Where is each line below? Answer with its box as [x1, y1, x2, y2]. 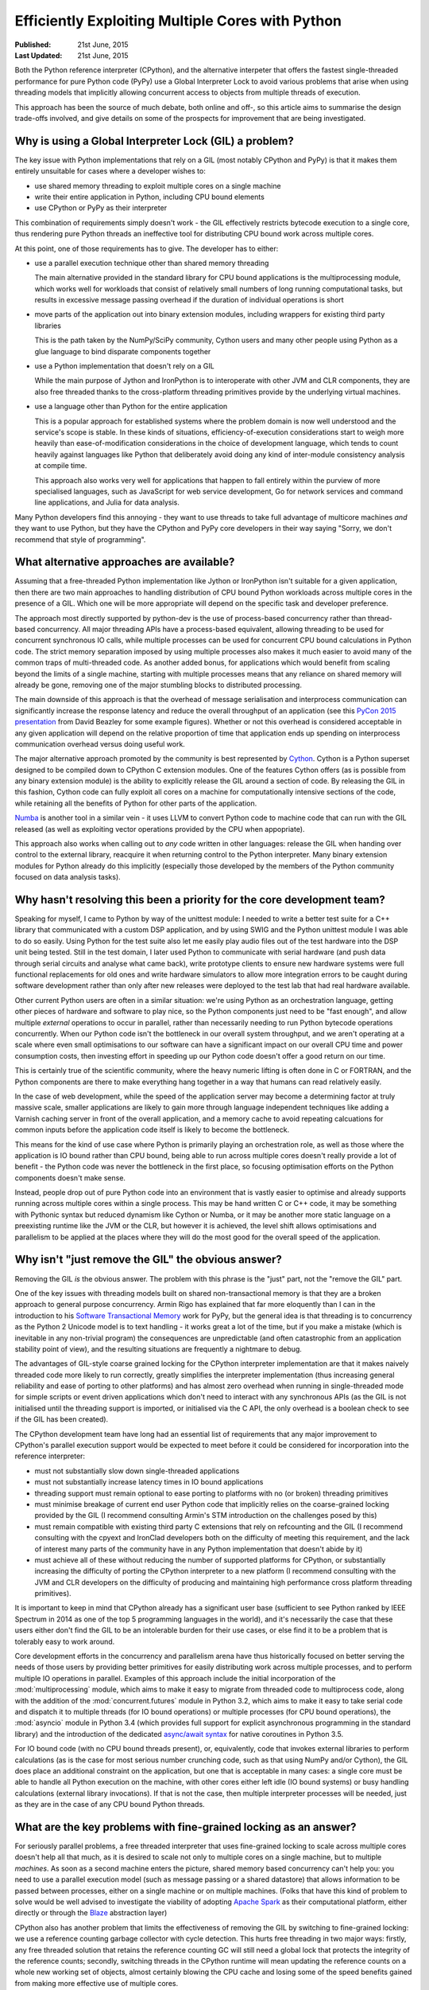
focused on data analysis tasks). [14, 872, 121, 882]
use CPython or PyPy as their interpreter [34, 203, 167, 213]
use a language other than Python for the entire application [34, 402, 228, 412]
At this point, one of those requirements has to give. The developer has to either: [14, 244, 279, 253]
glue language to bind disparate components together [34, 346, 211, 356]
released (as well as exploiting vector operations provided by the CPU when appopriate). [14, 824, 305, 833]
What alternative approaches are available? [14, 556, 235, 569]
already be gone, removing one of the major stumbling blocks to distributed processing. [14, 680, 302, 689]
